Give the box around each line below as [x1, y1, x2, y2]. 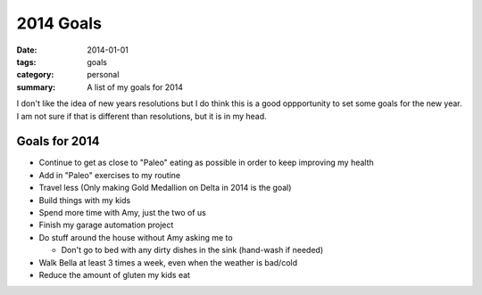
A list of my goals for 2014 [87, 81, 183, 93]
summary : [16, 81, 56, 93]
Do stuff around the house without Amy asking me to [38, 232, 233, 242]
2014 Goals [16, 13, 103, 33]
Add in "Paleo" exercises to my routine [38, 169, 181, 180]
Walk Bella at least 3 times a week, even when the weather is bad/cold [38, 257, 298, 267]
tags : [16, 56, 37, 67]
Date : [16, 45, 37, 55]
